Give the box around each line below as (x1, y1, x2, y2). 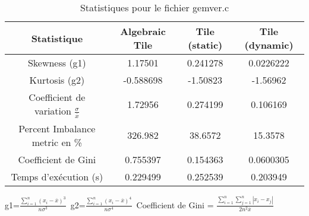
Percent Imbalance (18, 121, 96, 135)
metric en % (31, 135, 83, 149)
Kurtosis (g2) (29, 73, 85, 87)
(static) (188, 38, 223, 52)
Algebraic (120, 24, 166, 38)
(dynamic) (244, 38, 294, 52)
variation (34, 104, 71, 117)
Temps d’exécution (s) (11, 169, 103, 183)
